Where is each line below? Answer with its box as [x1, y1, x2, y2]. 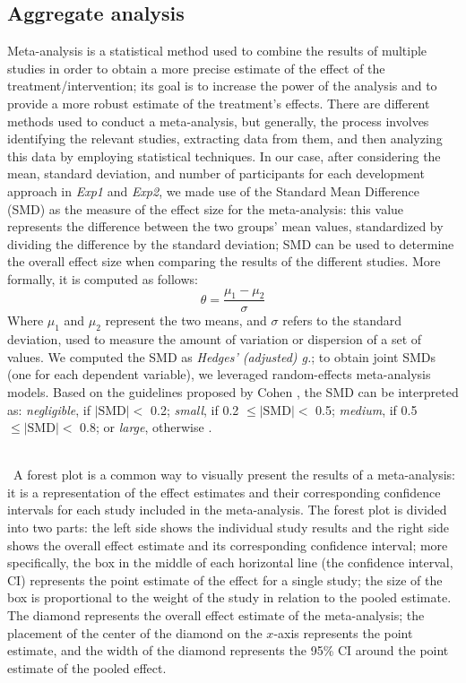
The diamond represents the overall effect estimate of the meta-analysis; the [7, 606, 425, 625]
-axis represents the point [273, 623, 413, 642]
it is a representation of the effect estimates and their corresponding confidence [7, 482, 441, 501]
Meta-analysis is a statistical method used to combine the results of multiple [7, 41, 427, 60]
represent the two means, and [105, 311, 267, 330]
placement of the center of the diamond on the [7, 623, 263, 642]
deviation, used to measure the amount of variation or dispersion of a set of [7, 330, 422, 349]
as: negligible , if [7, 400, 91, 419]
